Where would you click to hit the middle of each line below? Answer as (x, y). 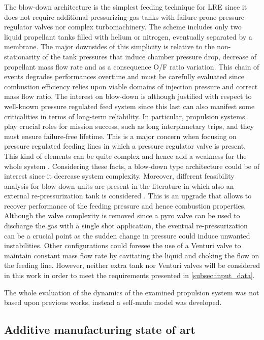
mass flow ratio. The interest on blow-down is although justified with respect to (128, 96)
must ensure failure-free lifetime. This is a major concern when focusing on (120, 136)
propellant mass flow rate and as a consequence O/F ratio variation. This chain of (132, 66)
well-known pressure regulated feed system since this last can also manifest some (129, 106)
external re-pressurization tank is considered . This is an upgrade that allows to (128, 196)
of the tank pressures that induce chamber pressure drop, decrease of (150, 56)
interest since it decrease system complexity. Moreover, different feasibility (119, 176)
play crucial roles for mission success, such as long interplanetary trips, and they (129, 126)
